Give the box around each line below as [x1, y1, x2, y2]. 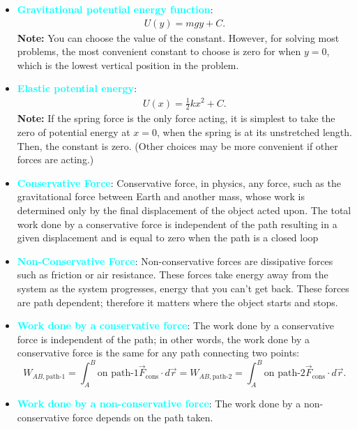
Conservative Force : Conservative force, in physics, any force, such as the [17, 175, 341, 190]
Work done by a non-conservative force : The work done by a [17, 396, 301, 411]
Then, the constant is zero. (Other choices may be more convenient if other [17, 138, 338, 153]
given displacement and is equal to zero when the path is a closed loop [17, 230, 319, 245]
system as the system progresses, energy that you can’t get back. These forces [17, 280, 349, 295]
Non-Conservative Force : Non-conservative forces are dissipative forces [17, 253, 333, 268]
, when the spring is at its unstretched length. [156, 124, 352, 139]
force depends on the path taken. [72, 409, 213, 424]
